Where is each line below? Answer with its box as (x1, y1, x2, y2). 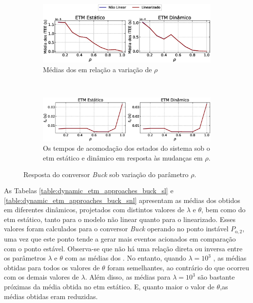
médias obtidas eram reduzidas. (4, 291, 98, 301)
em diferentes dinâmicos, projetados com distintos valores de (4, 204, 184, 215)
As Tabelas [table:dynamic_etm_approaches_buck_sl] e (4, 185, 174, 196)
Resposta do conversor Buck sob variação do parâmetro (23, 169, 189, 179)
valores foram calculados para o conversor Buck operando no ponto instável (4, 223, 229, 234)
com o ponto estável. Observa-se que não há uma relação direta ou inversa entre (4, 243, 243, 253)
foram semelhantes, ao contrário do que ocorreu (107, 262, 250, 272)
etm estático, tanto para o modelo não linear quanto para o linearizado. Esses (4, 214, 236, 224)
